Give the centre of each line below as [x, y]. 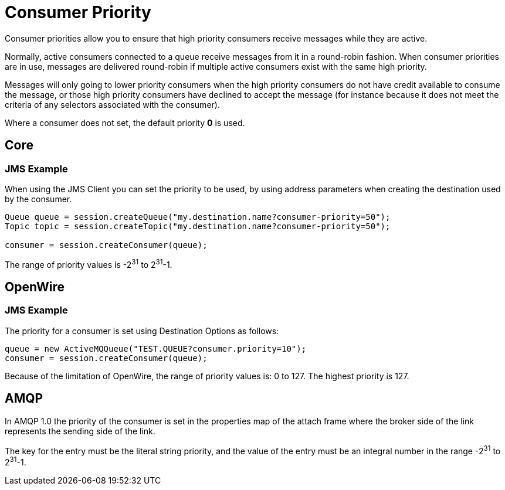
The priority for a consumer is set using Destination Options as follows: [142, 331]
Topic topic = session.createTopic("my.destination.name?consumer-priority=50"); [198, 226]
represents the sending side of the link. [80, 431]
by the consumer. [38, 199]
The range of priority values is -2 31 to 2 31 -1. [89, 263]
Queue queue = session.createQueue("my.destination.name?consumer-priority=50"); [198, 217]
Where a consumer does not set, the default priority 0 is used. [125, 122]
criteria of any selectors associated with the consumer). [112, 104]
